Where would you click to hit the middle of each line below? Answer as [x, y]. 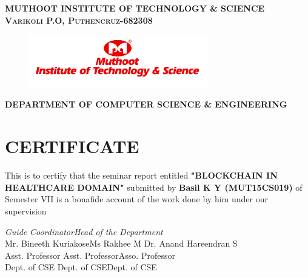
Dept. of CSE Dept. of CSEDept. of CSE [81, 267]
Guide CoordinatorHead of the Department [84, 231]
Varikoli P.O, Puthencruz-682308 [79, 20]
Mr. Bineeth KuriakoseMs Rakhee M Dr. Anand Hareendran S [121, 243]
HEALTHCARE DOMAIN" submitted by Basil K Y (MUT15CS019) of [154, 187]
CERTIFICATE [72, 146]
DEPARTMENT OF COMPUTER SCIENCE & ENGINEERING [146, 104]
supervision [26, 210]
